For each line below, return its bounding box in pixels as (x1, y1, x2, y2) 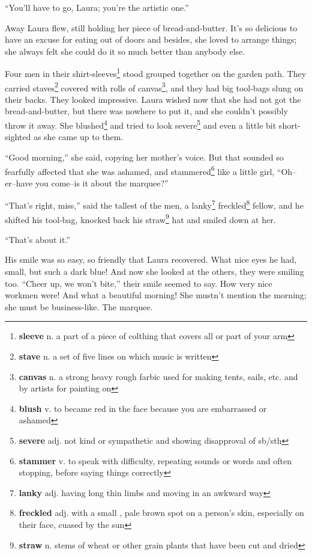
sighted (5, 130, 31, 143)
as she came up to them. (33, 130, 124, 143)
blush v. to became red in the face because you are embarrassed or (19, 402, 267, 414)
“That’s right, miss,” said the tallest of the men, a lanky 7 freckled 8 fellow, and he (5, 197, 304, 211)
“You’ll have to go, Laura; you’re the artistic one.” (5, 1, 189, 13)
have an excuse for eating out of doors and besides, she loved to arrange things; (5, 33, 297, 46)
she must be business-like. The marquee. (5, 300, 153, 313)
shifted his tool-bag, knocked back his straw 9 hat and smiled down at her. (5, 211, 276, 225)
